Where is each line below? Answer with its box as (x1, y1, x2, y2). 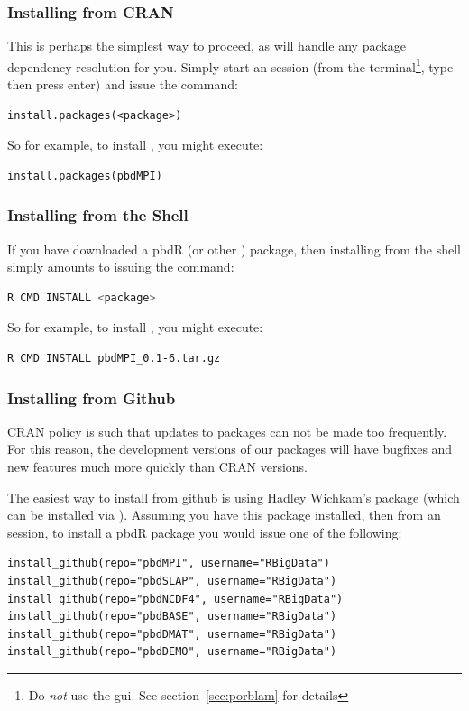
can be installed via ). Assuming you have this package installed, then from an (7, 505, 441, 524)
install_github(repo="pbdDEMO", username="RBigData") (7, 645, 337, 659)
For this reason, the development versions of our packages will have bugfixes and (7, 439, 453, 458)
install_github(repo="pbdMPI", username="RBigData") (7, 557, 330, 570)
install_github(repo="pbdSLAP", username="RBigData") (7, 575, 337, 587)
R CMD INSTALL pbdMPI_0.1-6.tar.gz (7, 352, 221, 365)
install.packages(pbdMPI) (7, 169, 162, 182)
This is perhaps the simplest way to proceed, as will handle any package (7, 36, 406, 55)
